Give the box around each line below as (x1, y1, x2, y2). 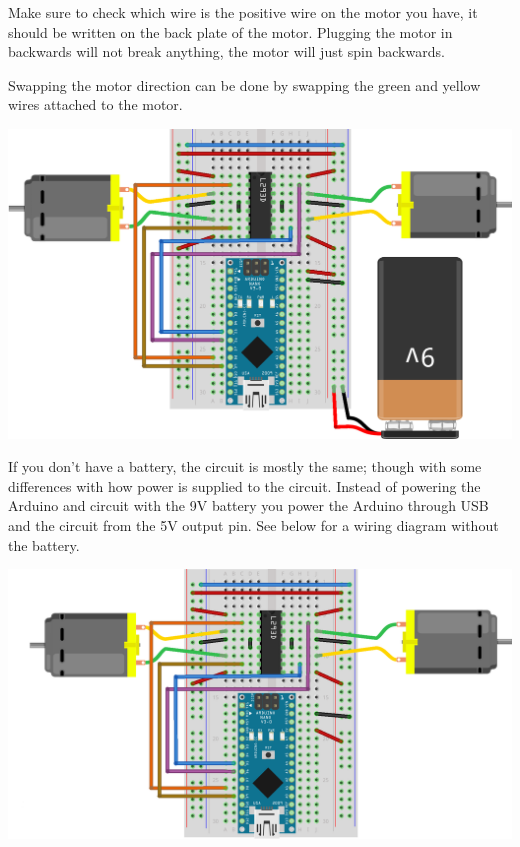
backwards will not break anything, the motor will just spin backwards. (8, 41, 445, 62)
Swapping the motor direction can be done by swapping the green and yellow (8, 74, 481, 95)
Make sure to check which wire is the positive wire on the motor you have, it (8, 2, 478, 22)
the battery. (8, 534, 80, 555)
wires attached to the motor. (8, 94, 183, 115)
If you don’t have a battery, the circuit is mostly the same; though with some (8, 456, 482, 477)
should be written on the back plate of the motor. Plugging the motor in (8, 21, 453, 42)
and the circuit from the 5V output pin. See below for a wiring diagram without (8, 514, 499, 535)
